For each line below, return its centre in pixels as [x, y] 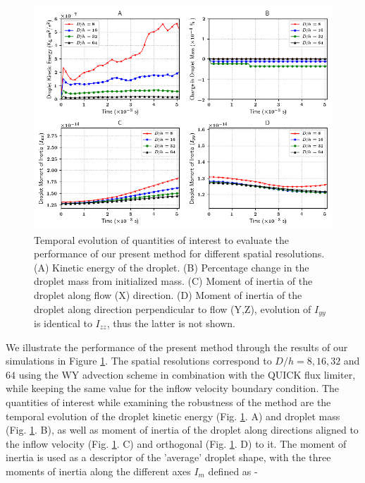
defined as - [233, 471]
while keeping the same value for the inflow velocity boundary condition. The [173, 388]
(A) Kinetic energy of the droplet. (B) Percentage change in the [172, 267]
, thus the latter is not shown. [171, 323]
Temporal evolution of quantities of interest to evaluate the [161, 239]
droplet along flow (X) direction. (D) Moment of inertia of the [168, 294]
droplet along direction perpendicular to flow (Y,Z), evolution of [173, 308]
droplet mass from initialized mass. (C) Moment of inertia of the [173, 281]
